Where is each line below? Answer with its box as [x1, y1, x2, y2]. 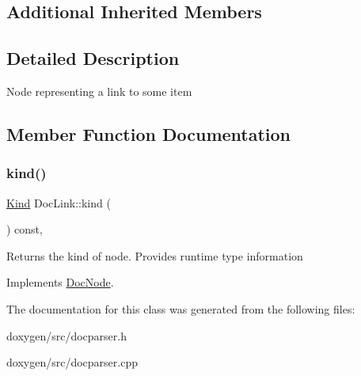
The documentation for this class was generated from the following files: [6, 300, 355, 317]
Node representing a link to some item [6, 82, 192, 99]
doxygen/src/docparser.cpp [6, 354, 138, 370]
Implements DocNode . [6, 274, 114, 291]
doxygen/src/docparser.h [6, 327, 127, 344]
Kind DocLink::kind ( [6, 194, 111, 211]
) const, [6, 221, 43, 237]
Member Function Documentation [6, 121, 291, 146]
